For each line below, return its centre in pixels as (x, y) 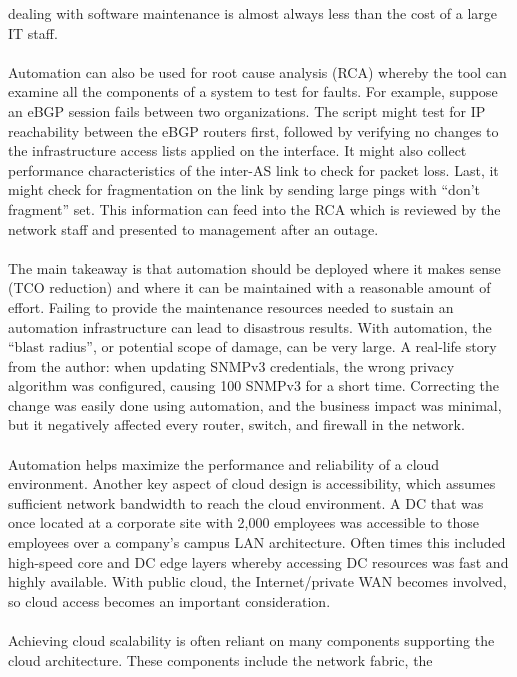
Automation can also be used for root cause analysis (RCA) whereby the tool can (257, 71)
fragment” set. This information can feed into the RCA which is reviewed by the (254, 208)
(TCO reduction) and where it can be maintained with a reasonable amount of (249, 287)
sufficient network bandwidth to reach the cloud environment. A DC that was (246, 502)
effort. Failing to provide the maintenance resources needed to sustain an (231, 306)
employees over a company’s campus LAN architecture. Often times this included (257, 542)
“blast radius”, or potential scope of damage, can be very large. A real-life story (252, 346)
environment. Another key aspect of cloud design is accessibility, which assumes (252, 483)
